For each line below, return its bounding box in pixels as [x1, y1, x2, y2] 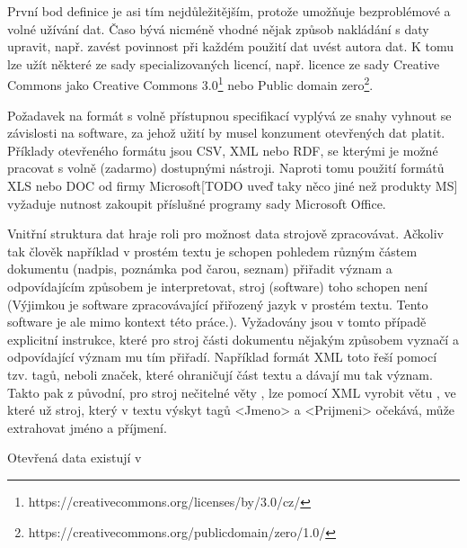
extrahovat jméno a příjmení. [7, 418, 167, 436]
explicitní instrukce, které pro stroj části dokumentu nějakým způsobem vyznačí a [7, 329, 459, 348]
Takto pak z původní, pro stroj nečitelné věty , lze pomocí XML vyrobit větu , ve [7, 382, 456, 401]
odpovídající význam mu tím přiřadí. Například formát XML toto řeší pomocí [7, 347, 437, 366]
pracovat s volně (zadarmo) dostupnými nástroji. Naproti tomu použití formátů [7, 158, 445, 177]
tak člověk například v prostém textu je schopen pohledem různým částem [7, 241, 418, 260]
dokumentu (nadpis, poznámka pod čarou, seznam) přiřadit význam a [7, 259, 392, 278]
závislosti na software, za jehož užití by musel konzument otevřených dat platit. [7, 123, 445, 142]
